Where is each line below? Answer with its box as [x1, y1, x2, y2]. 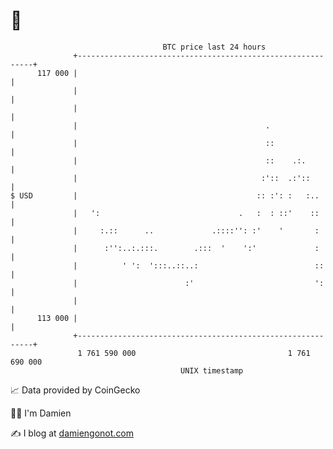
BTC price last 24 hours [162, 42, 267, 52]
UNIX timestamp [180, 365, 244, 376]
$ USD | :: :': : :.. [10, 190, 320, 201]
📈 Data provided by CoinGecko [10, 384, 141, 396]
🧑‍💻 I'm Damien [10, 407, 72, 419]
